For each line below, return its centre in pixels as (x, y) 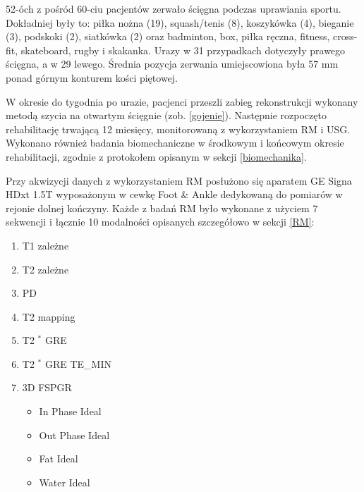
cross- (345, 36)
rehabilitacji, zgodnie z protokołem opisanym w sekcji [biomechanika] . (156, 156)
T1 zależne (45, 245)
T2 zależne (45, 269)
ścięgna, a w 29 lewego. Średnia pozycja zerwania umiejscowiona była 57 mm (172, 64)
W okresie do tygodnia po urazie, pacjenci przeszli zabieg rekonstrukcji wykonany (182, 101)
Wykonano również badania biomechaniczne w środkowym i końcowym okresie (175, 143)
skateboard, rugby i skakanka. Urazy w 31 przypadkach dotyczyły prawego (183, 50)
